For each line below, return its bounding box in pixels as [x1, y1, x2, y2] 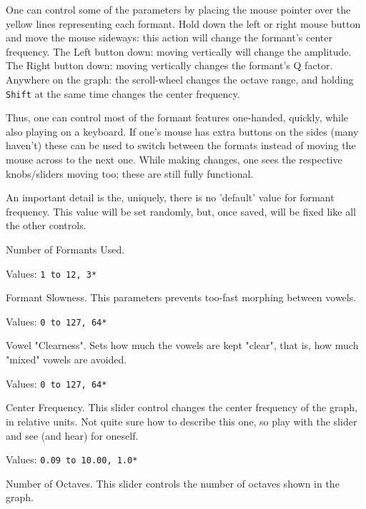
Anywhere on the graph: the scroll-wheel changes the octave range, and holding [6, 71, 354, 86]
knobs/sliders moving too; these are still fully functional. [6, 166, 254, 181]
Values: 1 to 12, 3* [6, 266, 97, 281]
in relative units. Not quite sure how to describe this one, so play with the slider [6, 413, 357, 428]
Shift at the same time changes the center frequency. [6, 86, 240, 101]
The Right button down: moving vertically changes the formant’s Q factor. [6, 58, 333, 73]
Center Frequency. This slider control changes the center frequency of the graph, [6, 400, 357, 415]
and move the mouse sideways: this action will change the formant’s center [6, 30, 332, 45]
